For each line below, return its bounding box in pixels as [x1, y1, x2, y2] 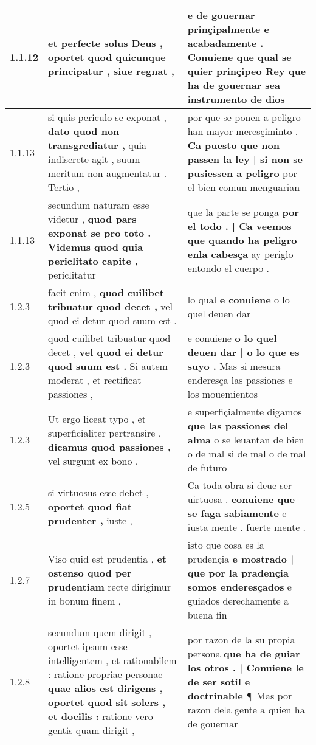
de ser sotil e [187, 674, 250, 688]
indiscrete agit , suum [48, 152, 140, 166]
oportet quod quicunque [48, 50, 166, 64]
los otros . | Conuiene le [187, 660, 304, 674]
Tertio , [48, 180, 80, 194]
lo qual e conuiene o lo [187, 292, 290, 307]
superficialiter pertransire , [48, 425, 162, 440]
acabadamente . [187, 36, 264, 50]
